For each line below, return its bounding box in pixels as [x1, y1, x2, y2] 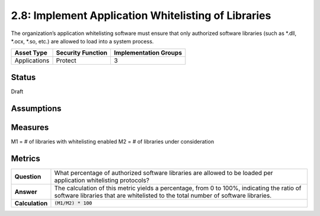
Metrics [11, 153, 41, 163]
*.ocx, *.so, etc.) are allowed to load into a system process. [11, 37, 154, 45]
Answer [14, 188, 38, 196]
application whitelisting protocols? [54, 176, 149, 184]
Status [11, 72, 36, 82]
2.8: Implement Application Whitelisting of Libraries [11, 9, 271, 22]
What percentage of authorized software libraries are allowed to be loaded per [54, 169, 273, 177]
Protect [56, 56, 76, 65]
